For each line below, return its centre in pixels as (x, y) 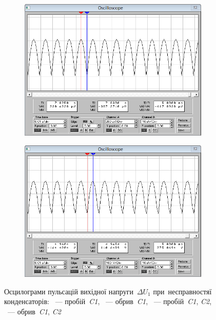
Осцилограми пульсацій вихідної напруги (69, 291)
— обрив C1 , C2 (34, 311)
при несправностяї (182, 291)
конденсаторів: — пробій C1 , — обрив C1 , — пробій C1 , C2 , (108, 301)
